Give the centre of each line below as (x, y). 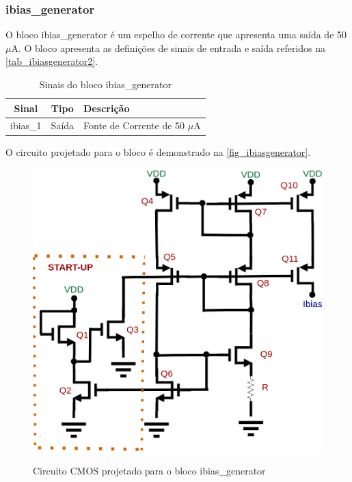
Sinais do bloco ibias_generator (105, 84)
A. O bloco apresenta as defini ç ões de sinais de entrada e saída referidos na (168, 48)
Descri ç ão (107, 108)
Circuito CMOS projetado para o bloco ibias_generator (149, 471)
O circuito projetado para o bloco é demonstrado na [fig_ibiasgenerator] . (158, 151)
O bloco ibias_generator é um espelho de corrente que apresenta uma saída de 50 (176, 35)
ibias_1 (26, 125)
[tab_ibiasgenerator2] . (52, 61)
